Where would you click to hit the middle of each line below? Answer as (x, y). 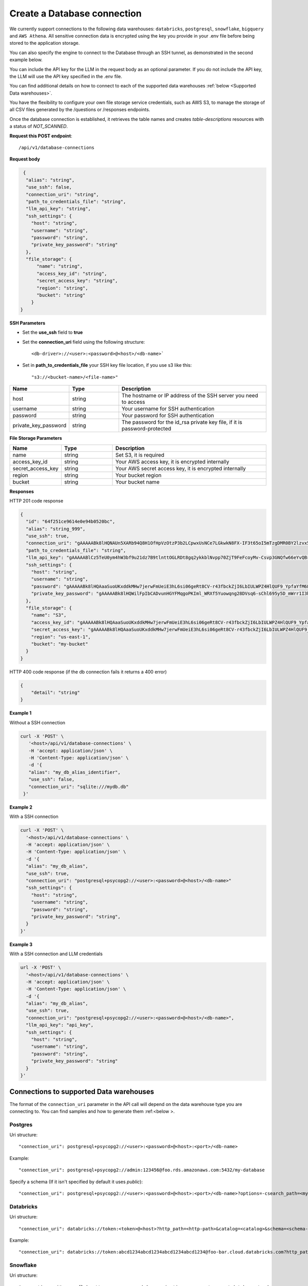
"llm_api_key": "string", (58, 209)
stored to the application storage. (45, 43)
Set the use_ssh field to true (53, 332)
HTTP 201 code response (36, 501)
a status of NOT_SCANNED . (39, 127)
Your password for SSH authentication (168, 416)
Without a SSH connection (37, 722)
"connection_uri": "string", (63, 194)
